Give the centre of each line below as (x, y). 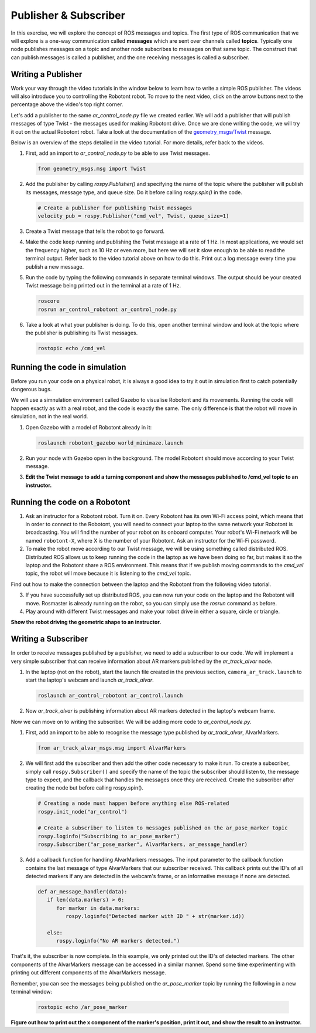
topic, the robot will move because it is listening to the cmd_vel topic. (108, 573)
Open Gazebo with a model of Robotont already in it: (89, 427)
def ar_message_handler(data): (83, 892)
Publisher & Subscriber (68, 15)
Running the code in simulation (68, 367)
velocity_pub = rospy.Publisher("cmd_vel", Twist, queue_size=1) (133, 216)
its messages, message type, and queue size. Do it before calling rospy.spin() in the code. (134, 192)
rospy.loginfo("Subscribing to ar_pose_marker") (109, 836)
